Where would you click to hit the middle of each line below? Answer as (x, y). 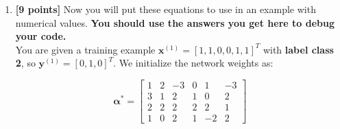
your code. (41, 36)
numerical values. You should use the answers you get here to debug (175, 22)
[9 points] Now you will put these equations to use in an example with (166, 9)
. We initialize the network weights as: (193, 63)
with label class (298, 49)
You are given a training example (85, 49)
